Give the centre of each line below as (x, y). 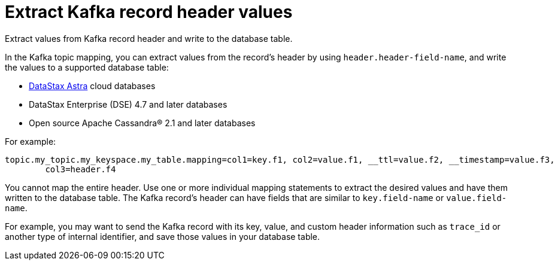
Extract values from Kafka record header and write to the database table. (149, 38)
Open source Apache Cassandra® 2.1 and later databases (142, 123)
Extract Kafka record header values (149, 12)
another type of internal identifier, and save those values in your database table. (163, 236)
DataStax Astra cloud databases (92, 86)
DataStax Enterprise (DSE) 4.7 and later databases (128, 104)
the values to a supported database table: (87, 67)
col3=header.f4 (81, 169)
